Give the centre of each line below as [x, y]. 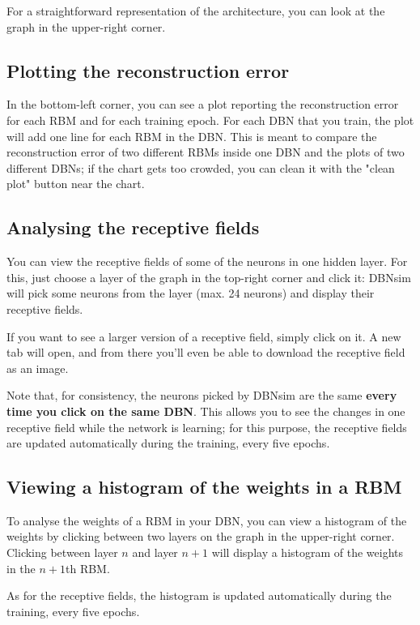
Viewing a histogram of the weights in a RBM [204, 487]
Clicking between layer [62, 552]
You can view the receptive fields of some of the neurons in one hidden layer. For [207, 261]
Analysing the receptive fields [133, 227]
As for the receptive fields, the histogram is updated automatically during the [199, 595]
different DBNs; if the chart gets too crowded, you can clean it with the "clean [201, 167]
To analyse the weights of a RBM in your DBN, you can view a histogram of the [207, 520]
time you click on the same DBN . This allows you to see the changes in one [206, 411]
